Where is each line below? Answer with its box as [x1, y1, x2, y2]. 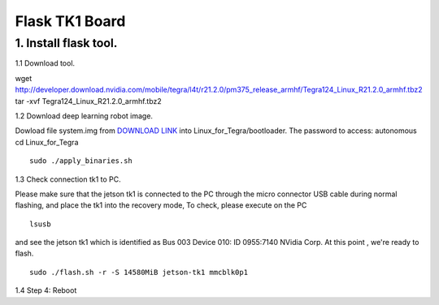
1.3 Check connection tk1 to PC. [15, 174, 121, 184]
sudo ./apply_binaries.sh [29, 157, 133, 165]
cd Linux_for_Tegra [15, 137, 79, 147]
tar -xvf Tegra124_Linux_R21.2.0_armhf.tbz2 [15, 96, 162, 105]
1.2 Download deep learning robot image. [15, 110, 154, 121]
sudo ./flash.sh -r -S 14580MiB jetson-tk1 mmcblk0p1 [29, 268, 248, 277]
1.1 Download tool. [15, 58, 76, 68]
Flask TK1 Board [15, 12, 126, 30]
